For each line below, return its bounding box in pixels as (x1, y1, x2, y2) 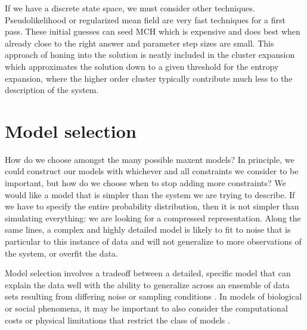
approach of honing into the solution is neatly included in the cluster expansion (5, 48, 295, 61)
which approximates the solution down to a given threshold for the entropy (5, 60, 279, 72)
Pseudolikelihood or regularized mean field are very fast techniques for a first (5, 13, 286, 26)
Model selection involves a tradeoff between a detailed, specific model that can (5, 267, 291, 279)
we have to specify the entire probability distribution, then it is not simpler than (5, 200, 299, 212)
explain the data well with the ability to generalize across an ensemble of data (5, 278, 290, 291)
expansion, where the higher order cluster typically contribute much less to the (5, 72, 293, 84)
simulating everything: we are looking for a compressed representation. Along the (5, 211, 301, 224)
